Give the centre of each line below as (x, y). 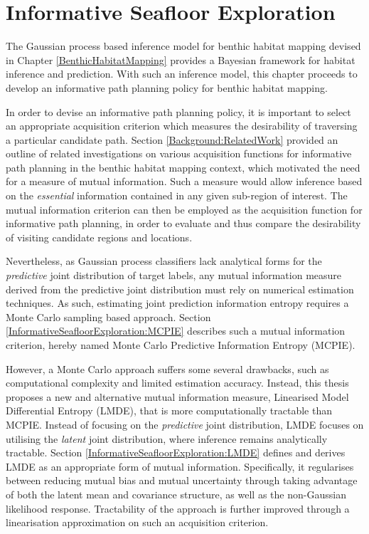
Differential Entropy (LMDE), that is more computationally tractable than (169, 410)
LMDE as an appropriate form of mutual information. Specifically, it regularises (180, 466)
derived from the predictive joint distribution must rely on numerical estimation (180, 289)
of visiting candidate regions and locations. (99, 237)
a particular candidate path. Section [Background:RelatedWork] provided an (172, 139)
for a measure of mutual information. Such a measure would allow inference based (184, 181)
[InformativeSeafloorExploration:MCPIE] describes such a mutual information (176, 331)
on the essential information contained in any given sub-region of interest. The (177, 195)
